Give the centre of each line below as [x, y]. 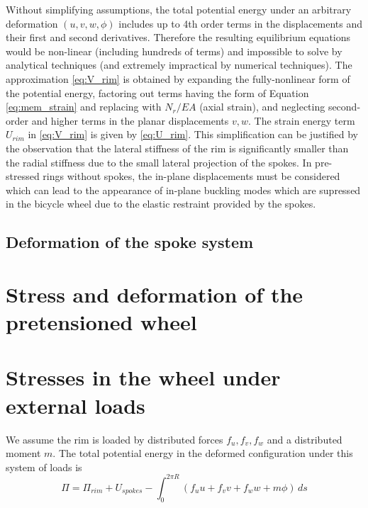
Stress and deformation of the [155, 294]
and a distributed [305, 439]
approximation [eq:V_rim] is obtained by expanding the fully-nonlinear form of [178, 78]
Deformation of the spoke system [130, 242]
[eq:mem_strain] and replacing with [84, 107]
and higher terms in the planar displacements [130, 120]
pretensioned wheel [101, 322]
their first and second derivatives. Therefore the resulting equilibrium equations [178, 37]
